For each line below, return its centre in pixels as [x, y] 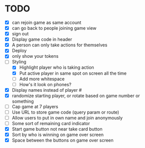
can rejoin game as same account [47, 22]
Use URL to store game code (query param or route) [66, 112]
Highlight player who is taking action [57, 67]
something [23, 101]
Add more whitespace [42, 79]
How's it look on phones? [45, 84]
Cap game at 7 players [35, 106]
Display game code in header [42, 39]
